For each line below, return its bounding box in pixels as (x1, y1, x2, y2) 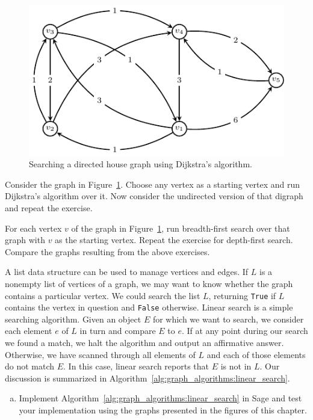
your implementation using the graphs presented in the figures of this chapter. (19, 403, 307, 416)
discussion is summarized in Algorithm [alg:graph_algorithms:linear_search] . (5, 371, 290, 384)
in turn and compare (79, 324, 156, 337)
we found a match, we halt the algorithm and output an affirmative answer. (5, 336, 284, 349)
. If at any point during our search (181, 324, 308, 337)
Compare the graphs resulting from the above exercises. (5, 245, 210, 258)
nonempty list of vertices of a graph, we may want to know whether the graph (5, 277, 293, 289)
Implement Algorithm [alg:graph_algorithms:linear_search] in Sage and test (19, 392, 302, 404)
